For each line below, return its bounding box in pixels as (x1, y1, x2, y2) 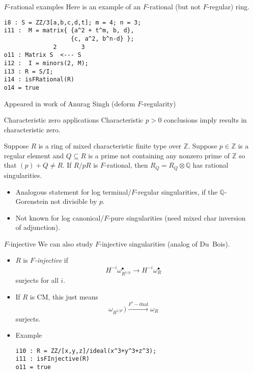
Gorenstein (15, 196, 49, 206)
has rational (193, 160, 228, 170)
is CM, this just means (30, 291, 98, 301)
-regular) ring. (207, 1, 250, 11)
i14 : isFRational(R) (4, 76, 75, 83)
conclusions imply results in (164, 115, 247, 125)
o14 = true (4, 84, 39, 91)
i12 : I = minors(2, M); (4, 59, 88, 67)
